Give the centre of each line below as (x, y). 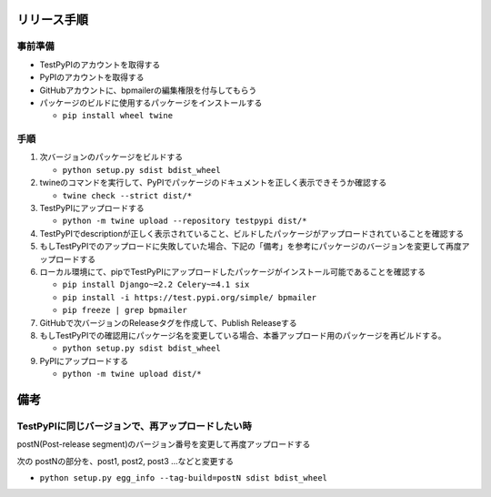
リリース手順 (52, 20)
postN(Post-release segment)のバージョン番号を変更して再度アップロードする (164, 444)
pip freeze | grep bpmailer (125, 310)
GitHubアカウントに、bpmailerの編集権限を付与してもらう (148, 90)
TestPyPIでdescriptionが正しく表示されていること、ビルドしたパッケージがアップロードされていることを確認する (252, 233)
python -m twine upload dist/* (132, 374)
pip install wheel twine (117, 116)
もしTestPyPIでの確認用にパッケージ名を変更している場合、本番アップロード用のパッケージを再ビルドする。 (243, 335)
